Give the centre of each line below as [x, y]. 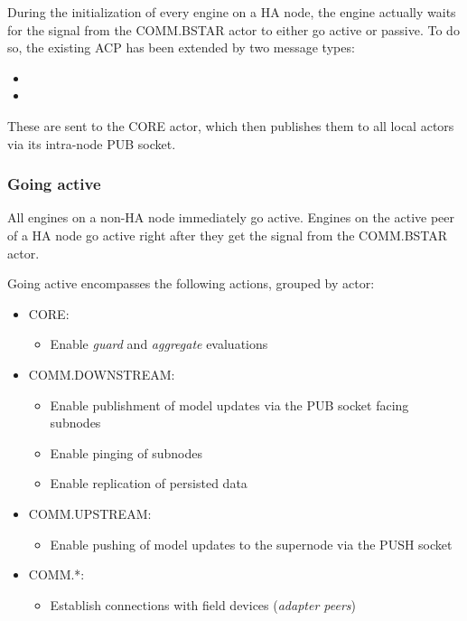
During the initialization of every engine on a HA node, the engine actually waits [232, 12]
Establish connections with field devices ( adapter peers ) [203, 604]
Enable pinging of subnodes [126, 452]
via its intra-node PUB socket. [92, 143]
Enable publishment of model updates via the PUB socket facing [229, 405]
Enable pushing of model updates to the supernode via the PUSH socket [251, 544]
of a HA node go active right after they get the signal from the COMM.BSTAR [228, 235]
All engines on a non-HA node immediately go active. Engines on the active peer [231, 217]
